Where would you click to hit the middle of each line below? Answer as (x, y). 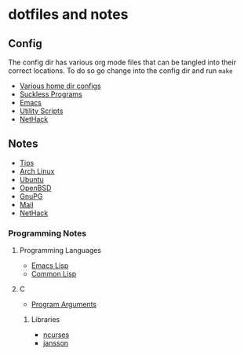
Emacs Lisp (50, 265)
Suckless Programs (51, 94)
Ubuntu (32, 179)
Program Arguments (64, 305)
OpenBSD (35, 188)
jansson (56, 343)
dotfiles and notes (68, 15)
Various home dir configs (60, 86)
